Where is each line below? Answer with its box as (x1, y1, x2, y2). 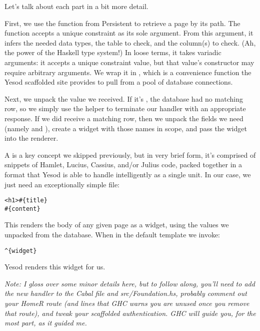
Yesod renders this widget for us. (4, 261, 105, 272)
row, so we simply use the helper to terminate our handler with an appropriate (4, 103, 246, 114)
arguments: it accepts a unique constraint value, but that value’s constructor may (4, 57, 254, 67)
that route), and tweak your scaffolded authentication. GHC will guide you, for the (4, 307, 256, 318)
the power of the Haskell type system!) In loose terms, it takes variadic (4, 47, 221, 58)
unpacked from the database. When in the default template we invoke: (4, 229, 220, 239)
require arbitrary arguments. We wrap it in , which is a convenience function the (4, 67, 251, 77)
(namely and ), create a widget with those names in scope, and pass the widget (4, 123, 247, 133)
